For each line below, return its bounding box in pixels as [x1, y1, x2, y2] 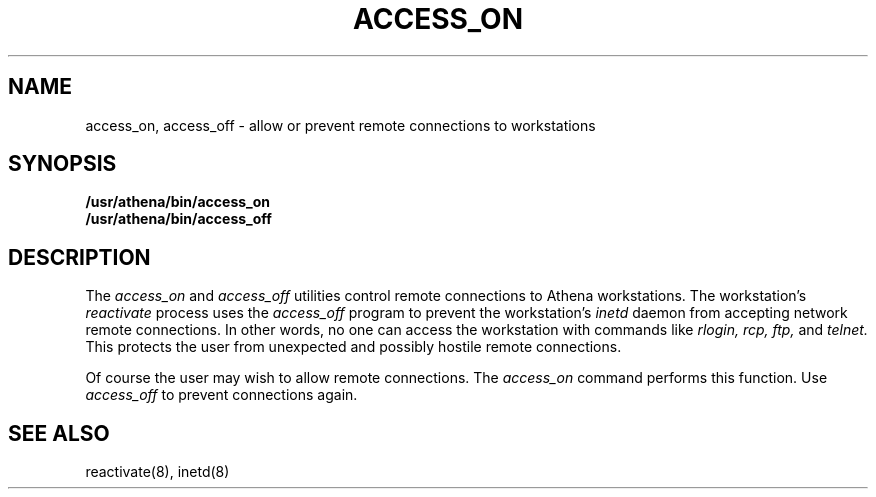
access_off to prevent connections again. [85, 386, 358, 404]
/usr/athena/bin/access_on [85, 193, 271, 211]
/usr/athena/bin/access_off [85, 210, 272, 228]
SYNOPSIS [8, 151, 117, 177]
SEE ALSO [8, 420, 110, 446]
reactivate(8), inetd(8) [85, 463, 230, 481]
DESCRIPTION [8, 244, 151, 270]
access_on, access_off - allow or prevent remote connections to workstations [85, 116, 596, 134]
